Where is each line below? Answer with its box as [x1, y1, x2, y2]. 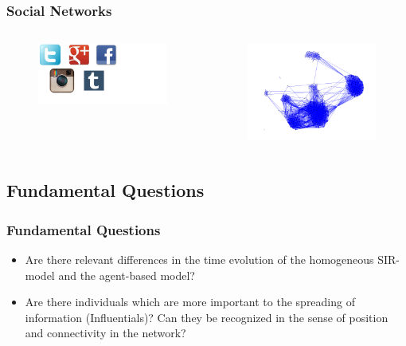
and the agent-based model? [58, 266, 195, 283]
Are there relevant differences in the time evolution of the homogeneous [25, 250, 374, 267]
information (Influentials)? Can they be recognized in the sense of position [25, 309, 388, 325]
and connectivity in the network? [25, 324, 186, 341]
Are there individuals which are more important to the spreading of [25, 293, 355, 310]
